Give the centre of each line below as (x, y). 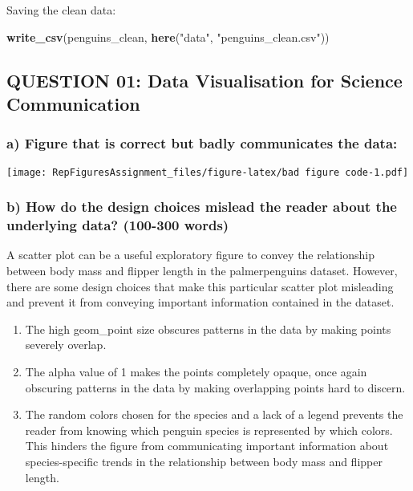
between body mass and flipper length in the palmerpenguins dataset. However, (202, 270)
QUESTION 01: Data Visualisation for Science (204, 80)
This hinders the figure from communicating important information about (207, 446)
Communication (73, 103)
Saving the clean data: (61, 10)
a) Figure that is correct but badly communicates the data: (202, 143)
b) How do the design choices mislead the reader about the (202, 207)
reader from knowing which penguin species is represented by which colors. (209, 430)
